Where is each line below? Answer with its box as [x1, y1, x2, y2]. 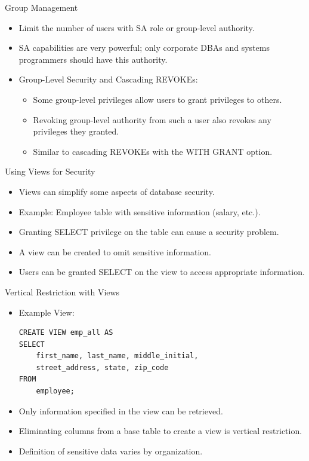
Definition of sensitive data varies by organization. [18, 444, 203, 457]
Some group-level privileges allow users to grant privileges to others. [33, 93, 282, 105]
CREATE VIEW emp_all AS [18, 328, 113, 337]
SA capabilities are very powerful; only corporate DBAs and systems [18, 41, 270, 54]
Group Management [5, 1, 78, 13]
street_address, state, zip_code [36, 363, 169, 372]
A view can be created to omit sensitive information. [18, 245, 212, 258]
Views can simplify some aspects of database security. [18, 185, 215, 197]
